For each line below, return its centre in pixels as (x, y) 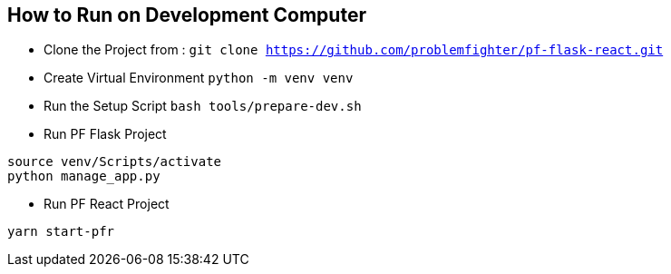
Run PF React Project (107, 204)
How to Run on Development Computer (187, 15)
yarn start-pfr (61, 232)
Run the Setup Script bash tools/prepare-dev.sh (203, 106)
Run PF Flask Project (105, 134)
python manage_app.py (84, 176)
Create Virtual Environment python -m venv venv (199, 78)
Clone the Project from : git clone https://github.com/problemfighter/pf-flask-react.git (354, 50)
